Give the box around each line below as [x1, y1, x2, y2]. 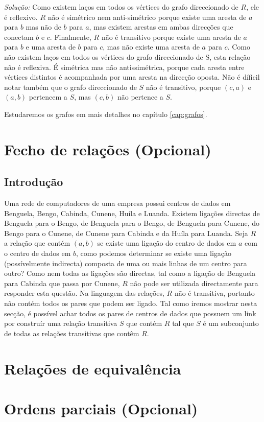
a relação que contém [4, 238, 70, 248]
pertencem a [29, 91, 67, 102]
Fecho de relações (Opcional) [4, 138, 211, 159]
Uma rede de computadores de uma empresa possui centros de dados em [4, 198, 231, 208]
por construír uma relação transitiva [4, 318, 117, 329]
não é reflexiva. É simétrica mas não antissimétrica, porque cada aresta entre [4, 61, 245, 72]
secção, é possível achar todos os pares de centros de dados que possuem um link [4, 308, 256, 318]
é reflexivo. [4, 11, 38, 22]
